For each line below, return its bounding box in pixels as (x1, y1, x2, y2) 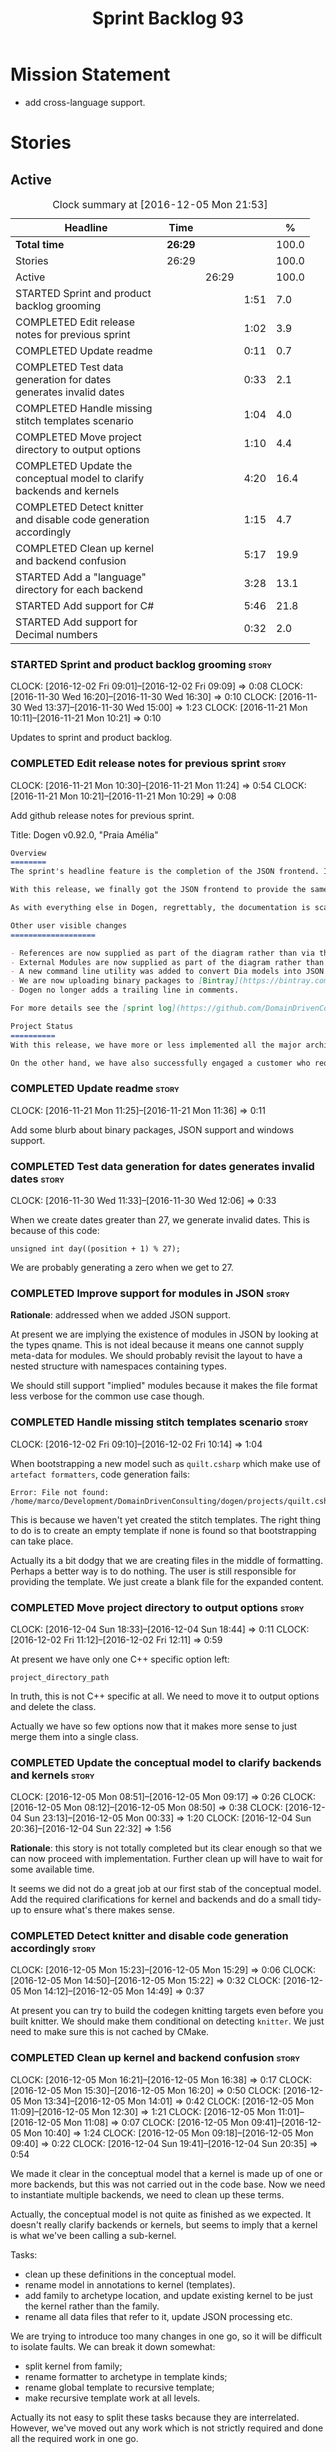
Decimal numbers (15, 627, 98, 641)
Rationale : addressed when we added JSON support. (10, 1309, 231, 1321)
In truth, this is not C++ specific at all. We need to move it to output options (10, 1690, 320, 1702)
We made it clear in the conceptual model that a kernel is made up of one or (10, 2167, 323, 2179)
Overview (10, 848, 47, 858)
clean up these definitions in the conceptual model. (24, 2268, 237, 2280)
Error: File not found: (10, 1487, 110, 1497)
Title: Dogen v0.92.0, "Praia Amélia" (10, 828, 159, 841)
